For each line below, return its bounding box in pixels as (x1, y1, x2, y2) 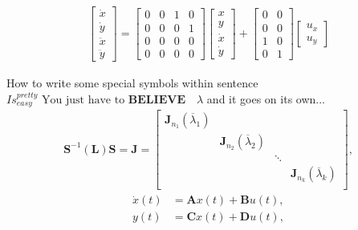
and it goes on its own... (206, 90, 326, 107)
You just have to (42, 94, 125, 106)
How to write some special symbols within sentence (6, 75, 258, 91)
